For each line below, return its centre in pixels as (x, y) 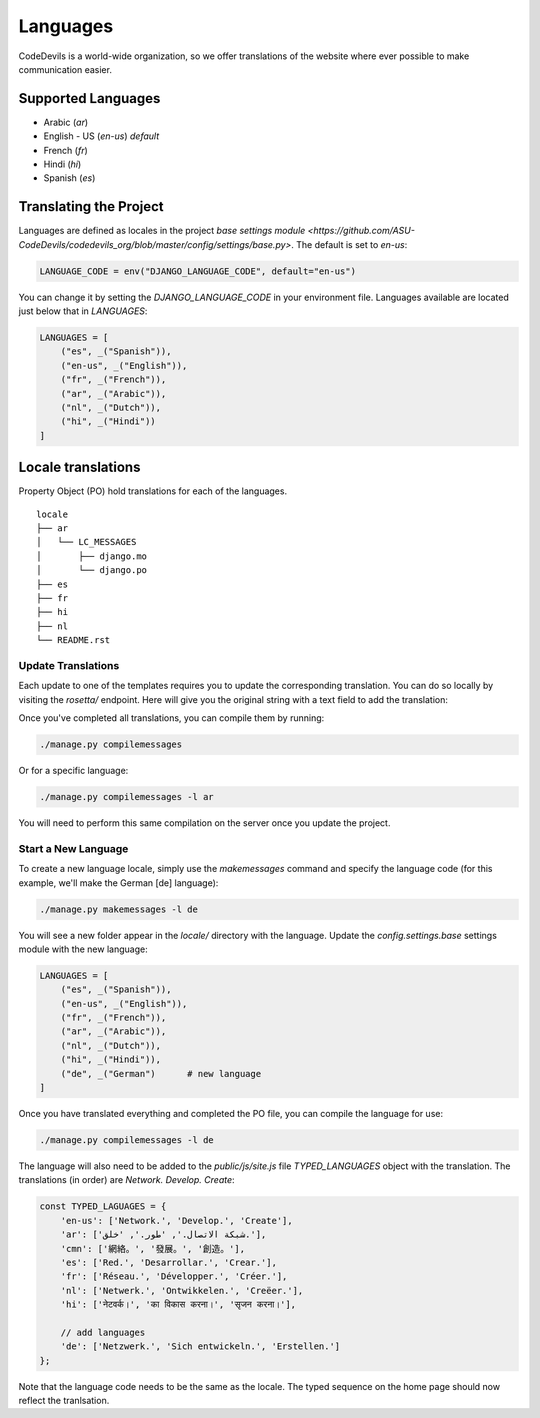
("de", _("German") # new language (161, 1073)
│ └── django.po (92, 570)
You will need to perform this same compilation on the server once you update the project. (204, 823)
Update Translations (69, 665)
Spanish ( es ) (69, 178)
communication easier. (65, 69)
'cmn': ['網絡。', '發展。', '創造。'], (152, 1248)
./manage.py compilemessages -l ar (126, 797)
